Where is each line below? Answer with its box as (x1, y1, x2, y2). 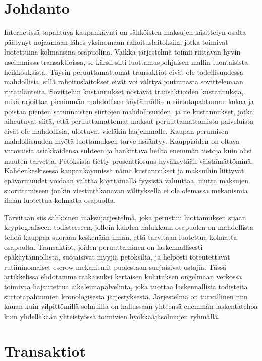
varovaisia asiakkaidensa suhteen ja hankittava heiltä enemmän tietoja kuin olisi (4, 145, 252, 156)
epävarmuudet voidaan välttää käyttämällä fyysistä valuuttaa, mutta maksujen (4, 175, 249, 186)
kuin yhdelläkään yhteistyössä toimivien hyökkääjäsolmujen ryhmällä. (4, 311, 220, 321)
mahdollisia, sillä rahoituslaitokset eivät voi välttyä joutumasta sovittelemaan (4, 76, 243, 87)
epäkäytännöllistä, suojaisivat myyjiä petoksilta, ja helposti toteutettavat (4, 251, 230, 262)
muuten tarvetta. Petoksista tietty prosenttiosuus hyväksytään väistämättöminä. (4, 155, 253, 166)
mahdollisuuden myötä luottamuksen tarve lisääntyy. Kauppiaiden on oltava (4, 135, 240, 146)
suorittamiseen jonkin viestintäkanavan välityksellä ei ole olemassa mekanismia (4, 185, 248, 195)
